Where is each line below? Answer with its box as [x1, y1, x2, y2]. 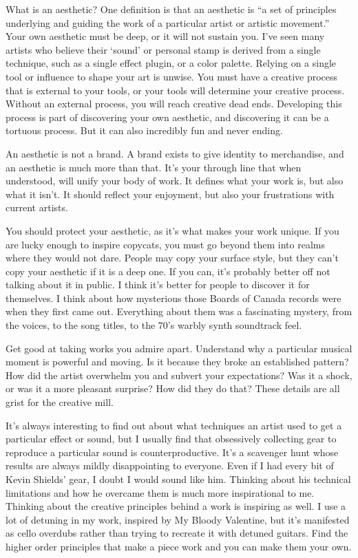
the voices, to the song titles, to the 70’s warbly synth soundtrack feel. [6, 318, 302, 332]
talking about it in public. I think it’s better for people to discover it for [6, 277, 310, 292]
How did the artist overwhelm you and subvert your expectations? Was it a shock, [6, 367, 352, 382]
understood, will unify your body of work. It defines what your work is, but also [6, 173, 344, 188]
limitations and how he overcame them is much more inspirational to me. [6, 485, 315, 500]
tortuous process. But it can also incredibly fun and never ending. [6, 123, 283, 138]
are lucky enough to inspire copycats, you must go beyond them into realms [6, 237, 325, 251]
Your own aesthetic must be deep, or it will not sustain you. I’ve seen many [6, 29, 325, 43]
